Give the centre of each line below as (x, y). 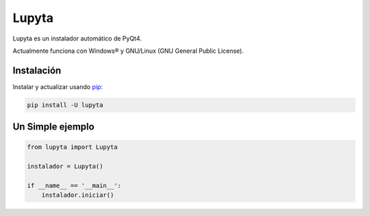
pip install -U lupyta (65, 105)
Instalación (37, 70)
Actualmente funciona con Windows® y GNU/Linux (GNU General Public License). (128, 51)
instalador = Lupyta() (65, 167)
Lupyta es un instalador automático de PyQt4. (77, 38)
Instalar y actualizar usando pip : (58, 86)
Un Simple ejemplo (54, 127)
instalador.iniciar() (78, 195)
